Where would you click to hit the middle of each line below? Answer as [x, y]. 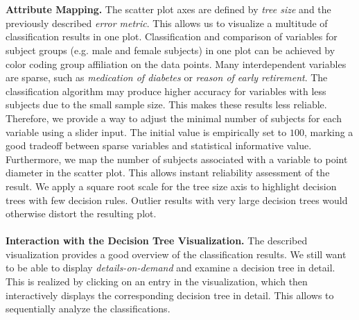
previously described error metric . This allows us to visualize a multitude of [167, 23]
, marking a [329, 132]
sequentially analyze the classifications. [88, 309]
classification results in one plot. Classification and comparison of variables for [172, 36]
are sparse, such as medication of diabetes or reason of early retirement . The [167, 77]
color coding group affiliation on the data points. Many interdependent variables [176, 64]
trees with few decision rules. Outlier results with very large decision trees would [177, 200]
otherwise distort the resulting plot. [81, 213]
